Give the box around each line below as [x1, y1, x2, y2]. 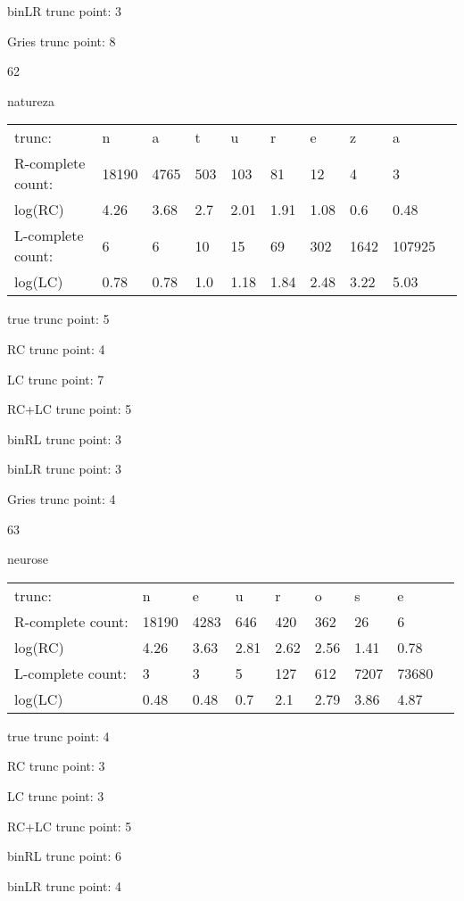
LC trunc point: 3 [7, 786, 104, 805]
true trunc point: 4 [7, 726, 110, 745]
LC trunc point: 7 [7, 369, 104, 388]
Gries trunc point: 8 [7, 31, 116, 50]
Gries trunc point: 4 [7, 489, 116, 508]
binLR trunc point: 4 [7, 876, 122, 895]
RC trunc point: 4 [7, 339, 105, 358]
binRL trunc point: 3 [7, 429, 122, 448]
